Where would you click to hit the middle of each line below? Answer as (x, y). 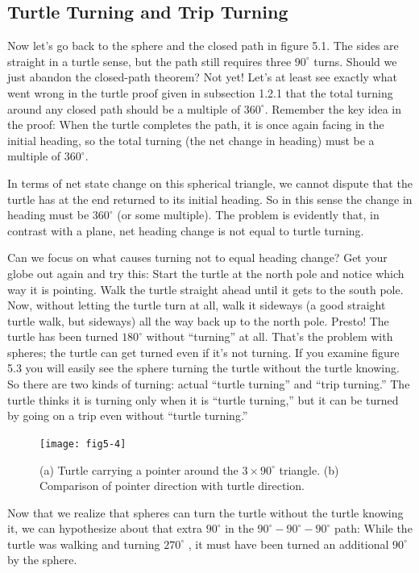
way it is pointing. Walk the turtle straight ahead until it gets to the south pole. (205, 289)
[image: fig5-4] (83, 444)
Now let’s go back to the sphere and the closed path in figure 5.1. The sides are (203, 46)
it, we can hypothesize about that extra (105, 528)
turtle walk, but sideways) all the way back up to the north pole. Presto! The (198, 320)
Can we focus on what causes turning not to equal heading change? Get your (197, 257)
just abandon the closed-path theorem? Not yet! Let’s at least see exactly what (202, 77)
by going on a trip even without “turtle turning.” (128, 415)
